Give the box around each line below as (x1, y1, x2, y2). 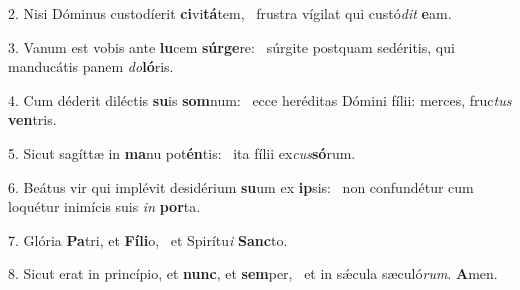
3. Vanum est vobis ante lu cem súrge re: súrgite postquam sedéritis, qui (8, 36, 455, 57)
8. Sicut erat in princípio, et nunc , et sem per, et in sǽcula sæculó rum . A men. (8, 263, 498, 284)
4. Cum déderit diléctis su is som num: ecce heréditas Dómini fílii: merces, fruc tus (8, 89, 512, 110)
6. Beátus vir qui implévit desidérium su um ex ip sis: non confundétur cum (8, 176, 474, 197)
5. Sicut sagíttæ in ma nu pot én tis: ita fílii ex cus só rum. (8, 142, 356, 163)
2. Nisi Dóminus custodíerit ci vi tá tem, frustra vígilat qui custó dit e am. (8, 3, 452, 23)
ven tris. (8, 109, 57, 130)
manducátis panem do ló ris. (8, 56, 174, 77)
